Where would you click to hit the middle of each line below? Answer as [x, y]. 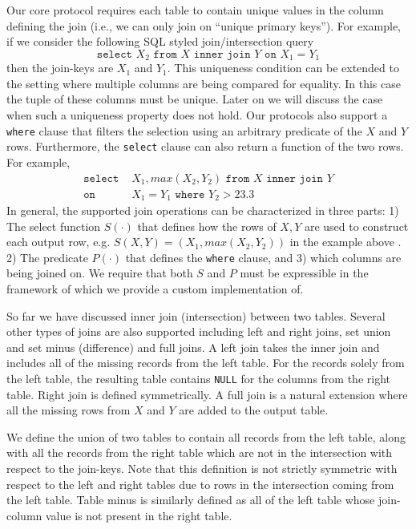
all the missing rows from [69, 410]
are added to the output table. [254, 410]
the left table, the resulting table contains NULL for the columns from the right [198, 379]
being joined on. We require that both [100, 273]
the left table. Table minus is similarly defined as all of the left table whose [191, 500]
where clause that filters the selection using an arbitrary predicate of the [184, 130]
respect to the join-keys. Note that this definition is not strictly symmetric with [202, 468]
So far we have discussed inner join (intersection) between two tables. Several [196, 315]
